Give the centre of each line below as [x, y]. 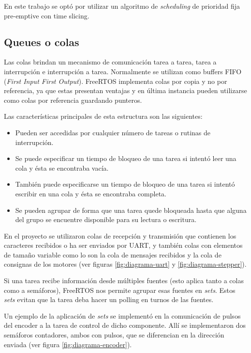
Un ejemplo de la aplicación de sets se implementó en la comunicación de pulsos [122, 315]
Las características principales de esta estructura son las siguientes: [103, 116]
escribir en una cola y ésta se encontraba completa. [91, 193]
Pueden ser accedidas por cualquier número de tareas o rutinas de [113, 132]
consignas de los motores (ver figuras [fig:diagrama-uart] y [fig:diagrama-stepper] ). [125, 264]
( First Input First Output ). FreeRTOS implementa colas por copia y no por [116, 81]
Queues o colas [42, 41]
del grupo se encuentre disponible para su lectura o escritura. [106, 219]
